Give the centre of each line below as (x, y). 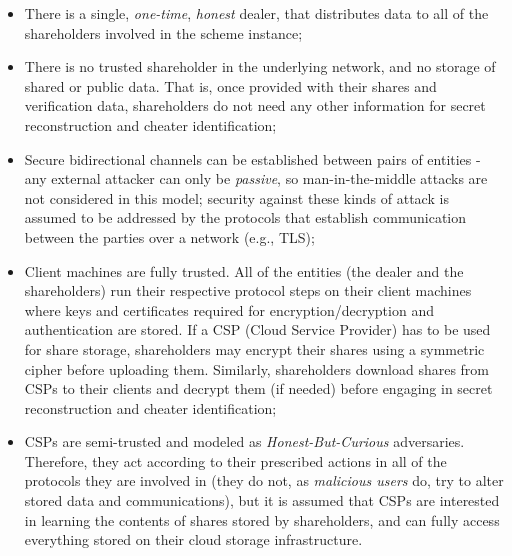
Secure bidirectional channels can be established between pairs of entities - (252, 158)
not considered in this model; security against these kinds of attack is (236, 197)
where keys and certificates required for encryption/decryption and (229, 309)
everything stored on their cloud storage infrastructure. (193, 539)
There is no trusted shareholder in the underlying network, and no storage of (260, 66)
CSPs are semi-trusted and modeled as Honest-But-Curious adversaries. (244, 441)
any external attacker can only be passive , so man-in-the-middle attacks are (256, 178)
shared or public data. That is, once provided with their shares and (230, 85)
